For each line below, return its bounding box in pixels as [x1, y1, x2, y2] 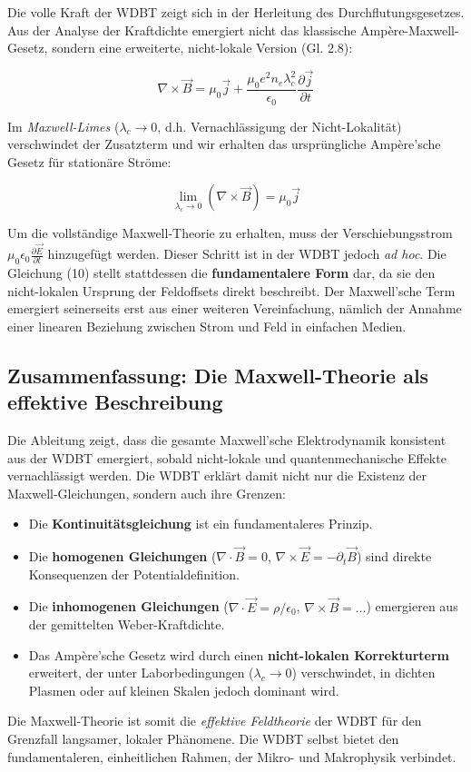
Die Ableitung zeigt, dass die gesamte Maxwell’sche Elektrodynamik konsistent [7, 430, 446, 449]
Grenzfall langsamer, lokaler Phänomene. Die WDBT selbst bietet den [7, 729, 399, 748]
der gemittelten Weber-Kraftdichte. [28, 615, 225, 634]
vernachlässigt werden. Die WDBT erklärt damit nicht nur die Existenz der [7, 466, 427, 485]
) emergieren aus [366, 597, 458, 616]
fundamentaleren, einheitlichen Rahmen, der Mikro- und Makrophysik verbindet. [7, 747, 456, 766]
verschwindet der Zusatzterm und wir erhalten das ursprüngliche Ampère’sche [7, 134, 441, 153]
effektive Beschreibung [7, 388, 223, 416]
